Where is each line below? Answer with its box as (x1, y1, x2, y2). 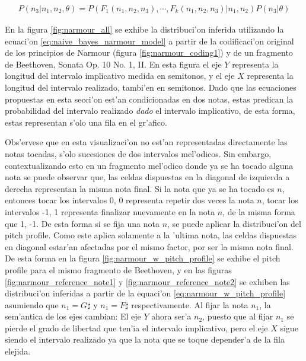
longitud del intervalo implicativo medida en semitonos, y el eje (5, 69, 235, 82)
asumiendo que (5, 298, 59, 311)
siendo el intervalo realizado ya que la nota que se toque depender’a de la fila (5, 333, 285, 346)
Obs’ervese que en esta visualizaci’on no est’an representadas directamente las (5, 136, 288, 148)
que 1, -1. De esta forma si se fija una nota (5, 217, 160, 229)
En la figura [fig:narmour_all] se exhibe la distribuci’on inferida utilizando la (5, 23, 284, 36)
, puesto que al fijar (202, 310, 273, 322)
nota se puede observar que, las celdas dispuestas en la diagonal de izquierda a (5, 171, 290, 183)
